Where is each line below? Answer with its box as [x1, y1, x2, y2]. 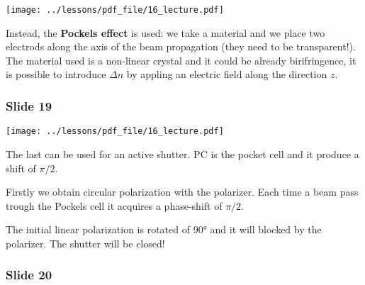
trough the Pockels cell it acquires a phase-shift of [6, 198, 223, 213]
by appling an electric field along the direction [126, 67, 327, 82]
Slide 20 [6, 266, 52, 284]
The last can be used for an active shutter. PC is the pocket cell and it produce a [6, 146, 359, 161]
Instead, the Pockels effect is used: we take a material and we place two [6, 25, 325, 40]
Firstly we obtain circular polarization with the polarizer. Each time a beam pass [6, 184, 359, 199]
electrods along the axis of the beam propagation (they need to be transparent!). [6, 39, 356, 54]
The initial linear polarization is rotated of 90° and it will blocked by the [6, 222, 322, 237]
